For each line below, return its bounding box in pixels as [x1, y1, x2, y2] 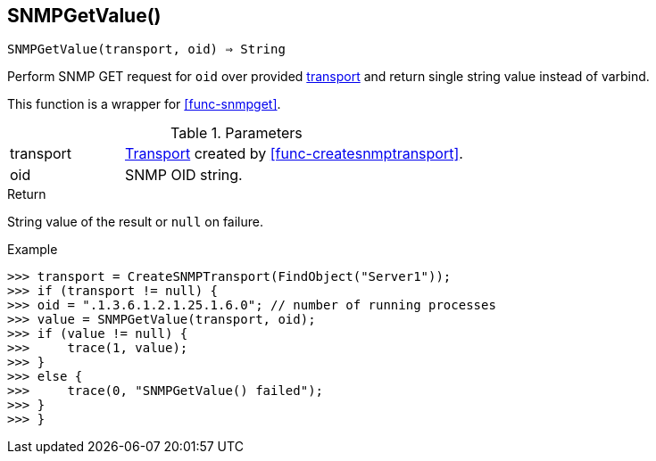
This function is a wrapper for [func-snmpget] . [7, 96, 281, 112]
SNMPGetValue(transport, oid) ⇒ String [7, 42, 286, 57]
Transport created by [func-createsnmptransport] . [124, 144, 463, 163]
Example [7, 242, 58, 258]
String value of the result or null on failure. [7, 214, 264, 230]
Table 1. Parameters [170, 124, 303, 143]
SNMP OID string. [124, 166, 243, 185]
